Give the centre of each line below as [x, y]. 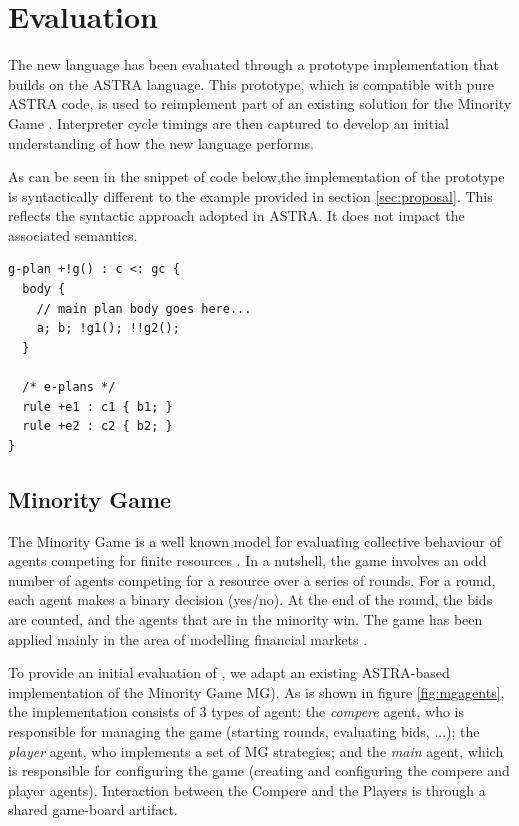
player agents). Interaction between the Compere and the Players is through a [247, 789]
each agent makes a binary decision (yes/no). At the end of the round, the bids [250, 599]
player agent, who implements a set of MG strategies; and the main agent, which [256, 750]
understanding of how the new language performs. [161, 142]
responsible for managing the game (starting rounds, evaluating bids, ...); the [244, 730]
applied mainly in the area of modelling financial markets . [188, 638]
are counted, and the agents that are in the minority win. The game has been [245, 618]
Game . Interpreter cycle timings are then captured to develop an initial [228, 122]
